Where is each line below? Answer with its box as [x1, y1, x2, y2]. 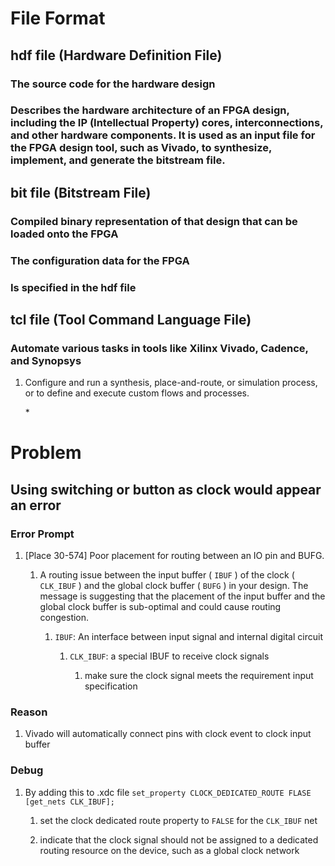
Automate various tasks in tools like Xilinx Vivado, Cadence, [10, 341, 309, 355]
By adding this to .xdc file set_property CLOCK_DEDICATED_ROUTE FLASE [24, 786, 312, 798]
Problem [10, 442, 82, 464]
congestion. [39, 612, 90, 624]
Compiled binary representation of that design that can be [10, 214, 298, 228]
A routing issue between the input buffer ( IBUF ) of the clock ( [39, 569, 295, 581]
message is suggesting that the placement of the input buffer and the [39, 590, 326, 602]
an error [10, 497, 62, 514]
